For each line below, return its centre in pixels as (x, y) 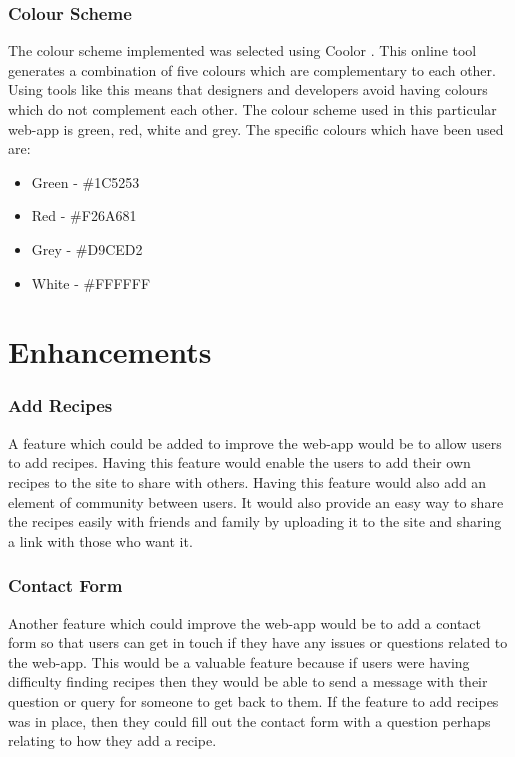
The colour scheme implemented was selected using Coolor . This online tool (242, 50)
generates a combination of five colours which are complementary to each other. (252, 69)
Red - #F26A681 (84, 215)
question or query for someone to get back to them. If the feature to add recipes (253, 700)
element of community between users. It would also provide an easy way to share (256, 501)
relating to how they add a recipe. (112, 740)
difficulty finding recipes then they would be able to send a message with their (248, 681)
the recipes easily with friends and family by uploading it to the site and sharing (255, 521)
